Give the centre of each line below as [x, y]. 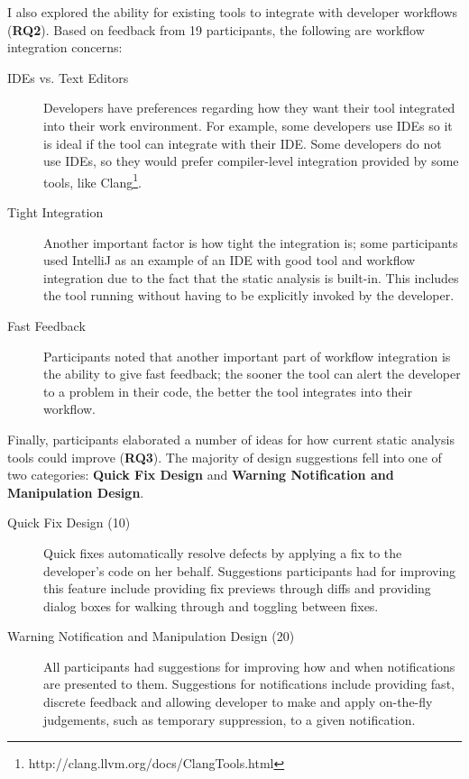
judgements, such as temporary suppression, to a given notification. [230, 719]
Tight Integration [55, 212]
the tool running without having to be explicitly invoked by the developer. [249, 295]
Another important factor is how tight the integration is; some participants [251, 242]
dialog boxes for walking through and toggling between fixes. [211, 605]
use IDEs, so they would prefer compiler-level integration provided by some [251, 161]
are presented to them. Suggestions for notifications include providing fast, [249, 684]
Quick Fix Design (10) [69, 522]
